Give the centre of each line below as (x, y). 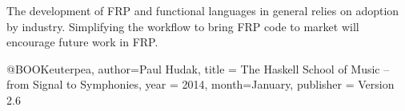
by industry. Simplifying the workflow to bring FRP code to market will (183, 26)
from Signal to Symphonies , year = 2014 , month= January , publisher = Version (200, 84)
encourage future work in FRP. (82, 42)
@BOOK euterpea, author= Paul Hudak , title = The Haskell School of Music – (198, 68)
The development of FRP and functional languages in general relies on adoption (203, 10)
